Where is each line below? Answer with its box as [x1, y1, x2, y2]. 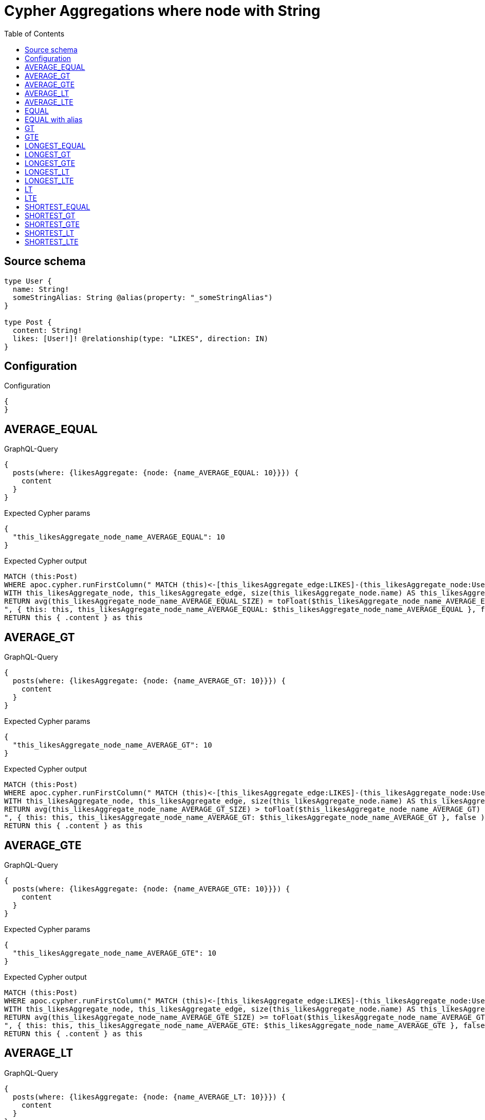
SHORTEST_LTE [25, 237, 79, 246]
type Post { [4, 318, 52, 326]
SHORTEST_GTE [25, 219, 80, 229]
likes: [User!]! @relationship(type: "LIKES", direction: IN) [12, 334, 269, 343]
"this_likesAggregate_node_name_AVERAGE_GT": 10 [12, 741, 212, 750]
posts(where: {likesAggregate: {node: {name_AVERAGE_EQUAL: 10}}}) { [12, 469, 299, 477]
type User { [4, 276, 52, 285]
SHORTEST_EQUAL [25, 202, 90, 211]
